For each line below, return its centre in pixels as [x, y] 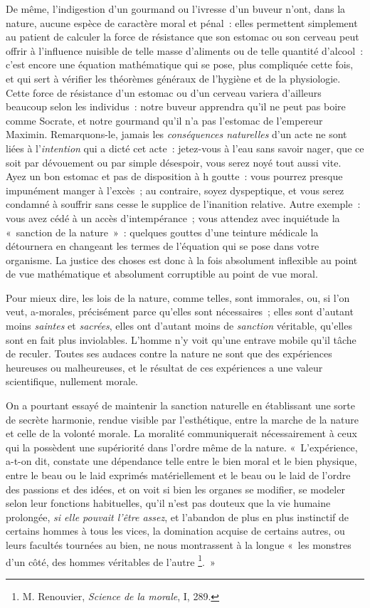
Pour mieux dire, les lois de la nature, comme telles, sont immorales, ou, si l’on [178, 297]
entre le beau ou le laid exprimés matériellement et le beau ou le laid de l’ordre [178, 475]
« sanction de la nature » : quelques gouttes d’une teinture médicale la [162, 232]
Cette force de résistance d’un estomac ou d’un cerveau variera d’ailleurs [164, 92]
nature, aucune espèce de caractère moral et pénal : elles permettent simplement [182, 22]
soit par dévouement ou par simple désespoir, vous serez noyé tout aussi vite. [174, 162]
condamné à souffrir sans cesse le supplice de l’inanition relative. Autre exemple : [183, 204]
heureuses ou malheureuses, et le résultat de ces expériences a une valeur [164, 367]
